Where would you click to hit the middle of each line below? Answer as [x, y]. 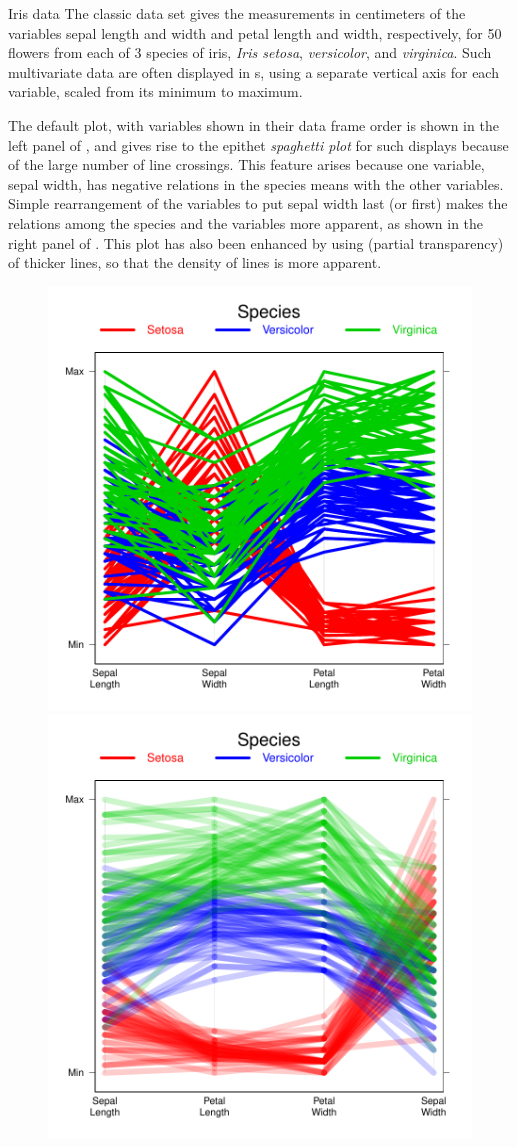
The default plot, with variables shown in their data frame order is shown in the [253, 124]
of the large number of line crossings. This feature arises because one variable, [246, 164]
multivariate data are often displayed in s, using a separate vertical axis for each [253, 71]
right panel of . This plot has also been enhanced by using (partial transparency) [256, 242]
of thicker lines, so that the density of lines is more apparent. [195, 262]
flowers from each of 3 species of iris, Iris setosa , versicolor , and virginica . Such [250, 52]
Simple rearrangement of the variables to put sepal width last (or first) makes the [258, 203]
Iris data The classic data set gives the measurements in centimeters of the [237, 13]
